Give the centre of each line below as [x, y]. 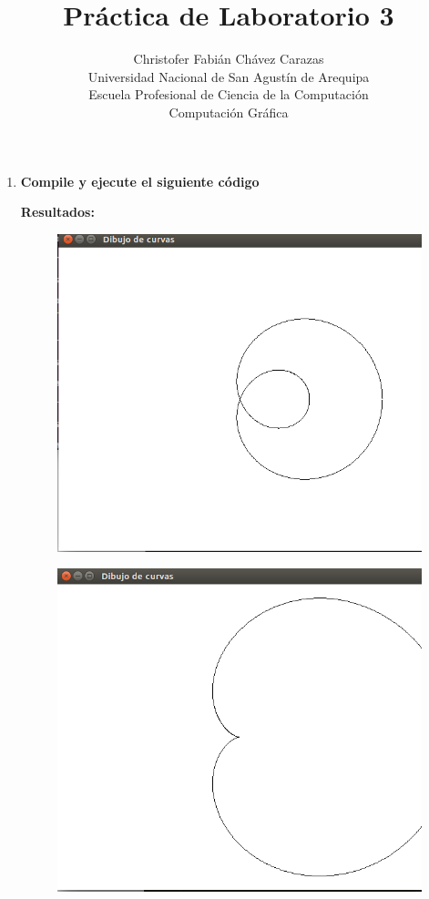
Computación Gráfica [229, 112]
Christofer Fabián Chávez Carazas [229, 59]
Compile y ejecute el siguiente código [140, 181]
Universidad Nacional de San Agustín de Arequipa [229, 76]
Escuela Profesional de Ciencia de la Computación [229, 94]
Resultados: [57, 212]
